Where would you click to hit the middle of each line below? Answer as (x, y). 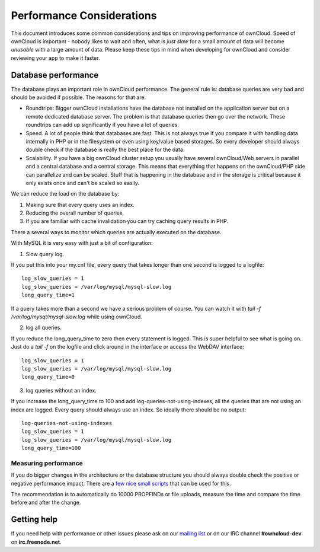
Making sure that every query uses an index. (80, 205)
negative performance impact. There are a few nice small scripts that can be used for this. (121, 483)
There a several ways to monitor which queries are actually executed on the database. (116, 232)
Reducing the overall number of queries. (75, 213)
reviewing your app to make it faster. (55, 58)
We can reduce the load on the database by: (65, 194)
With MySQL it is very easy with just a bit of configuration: (82, 243)
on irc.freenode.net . (36, 542)
